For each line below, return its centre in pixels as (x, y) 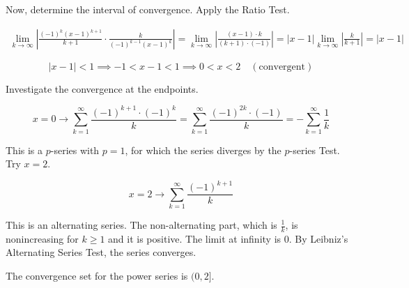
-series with (75, 150)
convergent (282, 67)
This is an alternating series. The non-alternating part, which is (141, 225)
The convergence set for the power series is (97, 276)
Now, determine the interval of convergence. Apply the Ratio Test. (148, 9)
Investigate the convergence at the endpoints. (102, 88)
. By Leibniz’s (318, 238)
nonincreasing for (42, 238)
